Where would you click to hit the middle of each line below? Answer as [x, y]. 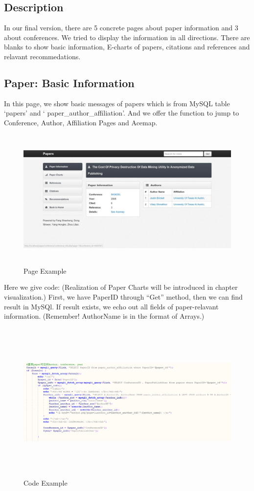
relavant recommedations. [42, 56]
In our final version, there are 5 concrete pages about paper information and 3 [121, 28]
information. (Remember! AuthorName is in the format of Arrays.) [104, 316]
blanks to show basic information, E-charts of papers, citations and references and [127, 47]
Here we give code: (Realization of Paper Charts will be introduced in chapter [121, 287]
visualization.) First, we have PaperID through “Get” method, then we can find [123, 296]
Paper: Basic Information [69, 82]
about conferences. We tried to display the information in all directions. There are [127, 37]
